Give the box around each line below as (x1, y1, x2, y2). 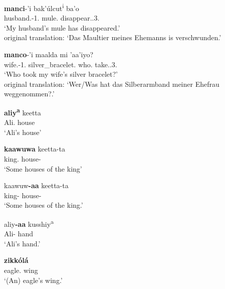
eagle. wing (4, 265, 38, 275)
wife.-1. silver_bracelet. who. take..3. (4, 59, 117, 69)
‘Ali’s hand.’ (4, 238, 41, 248)
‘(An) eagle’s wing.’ (4, 274, 63, 285)
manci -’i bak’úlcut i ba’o (4, 2, 79, 13)
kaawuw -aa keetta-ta (4, 180, 69, 191)
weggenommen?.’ (4, 88, 55, 99)
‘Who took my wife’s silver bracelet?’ (4, 69, 118, 79)
